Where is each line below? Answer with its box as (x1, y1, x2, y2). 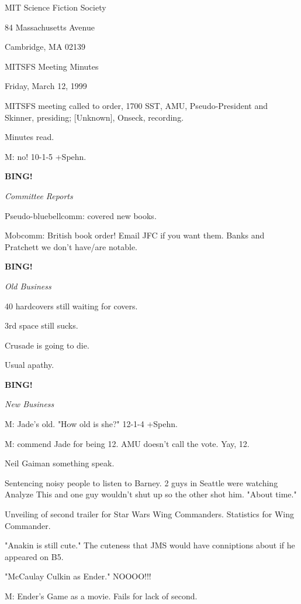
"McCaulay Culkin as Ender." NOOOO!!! (5, 570, 151, 582)
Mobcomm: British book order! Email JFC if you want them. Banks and (5, 229, 265, 241)
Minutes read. (5, 131, 54, 143)
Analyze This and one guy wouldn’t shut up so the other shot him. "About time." (5, 488, 297, 500)
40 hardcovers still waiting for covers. (5, 299, 138, 312)
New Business (5, 398, 54, 410)
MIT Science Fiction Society (5, 1, 106, 13)
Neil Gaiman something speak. (5, 457, 115, 469)
